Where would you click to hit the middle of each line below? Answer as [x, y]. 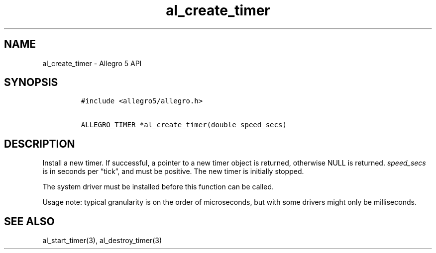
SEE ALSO [29, 221]
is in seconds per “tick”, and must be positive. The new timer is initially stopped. [173, 171]
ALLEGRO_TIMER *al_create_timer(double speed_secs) [184, 125]
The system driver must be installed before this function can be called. [158, 187]
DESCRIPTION [40, 144]
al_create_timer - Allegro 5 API [92, 63]
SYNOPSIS [31, 83]
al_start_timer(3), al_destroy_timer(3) [102, 241]
